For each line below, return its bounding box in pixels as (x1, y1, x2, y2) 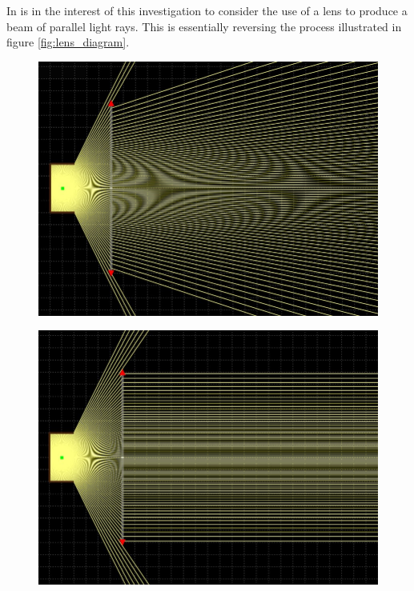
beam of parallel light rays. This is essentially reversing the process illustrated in (6, 18, 402, 34)
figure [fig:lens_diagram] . (6, 34, 130, 50)
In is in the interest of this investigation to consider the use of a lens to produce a (6, 2, 408, 18)
